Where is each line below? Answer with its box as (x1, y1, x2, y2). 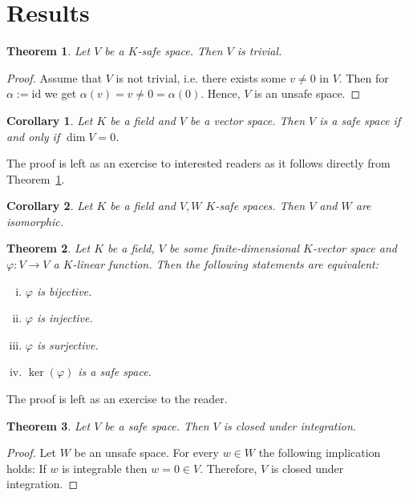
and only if (6, 127, 60, 144)
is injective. (36, 309, 93, 326)
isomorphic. (6, 212, 64, 229)
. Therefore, (200, 459, 257, 476)
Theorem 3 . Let (6, 417, 91, 434)
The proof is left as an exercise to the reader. (6, 390, 228, 407)
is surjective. (36, 336, 99, 353)
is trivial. (237, 42, 282, 59)
